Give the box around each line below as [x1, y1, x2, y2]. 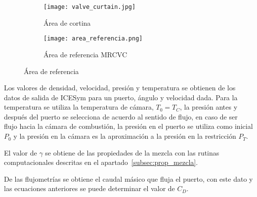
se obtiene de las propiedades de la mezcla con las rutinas [45, 147, 219, 158]
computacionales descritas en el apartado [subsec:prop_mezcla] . [4, 157, 198, 167]
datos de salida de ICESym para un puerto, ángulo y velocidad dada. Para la [4, 92, 238, 102]
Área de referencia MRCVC [43, 49, 128, 59]
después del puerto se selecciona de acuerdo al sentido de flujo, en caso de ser [4, 111, 238, 121]
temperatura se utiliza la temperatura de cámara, [4, 102, 154, 112]
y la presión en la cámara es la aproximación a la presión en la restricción [13, 131, 236, 141]
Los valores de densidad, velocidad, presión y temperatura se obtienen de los [4, 82, 236, 93]
